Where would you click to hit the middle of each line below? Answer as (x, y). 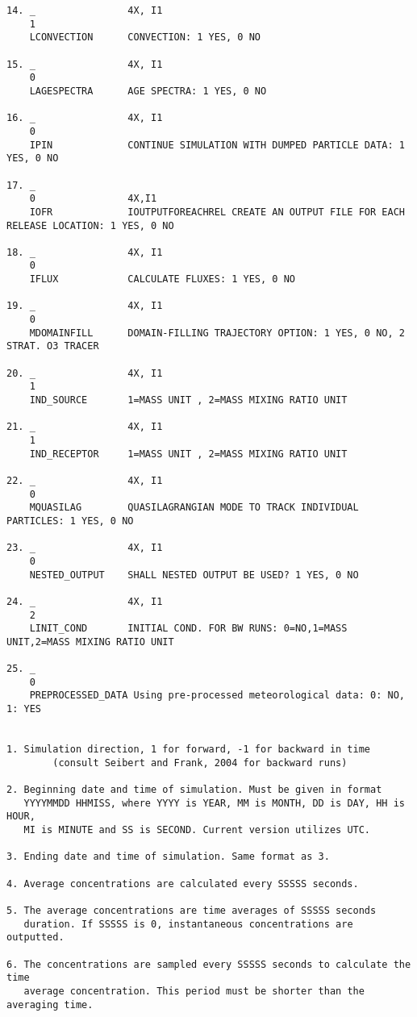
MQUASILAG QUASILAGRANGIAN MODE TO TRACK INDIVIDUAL (194, 508)
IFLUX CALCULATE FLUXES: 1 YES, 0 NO (162, 279)
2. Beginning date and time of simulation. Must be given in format (194, 790)
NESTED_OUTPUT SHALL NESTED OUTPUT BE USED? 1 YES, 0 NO (194, 575)
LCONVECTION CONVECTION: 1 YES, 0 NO (145, 38)
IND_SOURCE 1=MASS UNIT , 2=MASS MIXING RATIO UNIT (188, 400)
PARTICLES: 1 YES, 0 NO (70, 521)
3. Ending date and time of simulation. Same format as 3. (168, 857)
